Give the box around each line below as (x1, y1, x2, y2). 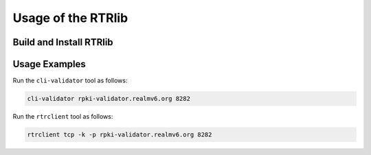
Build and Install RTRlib (12, 36, 113, 48)
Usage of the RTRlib (12, 10, 128, 25)
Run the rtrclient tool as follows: (12, 112, 113, 121)
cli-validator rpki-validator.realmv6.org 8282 (27, 95, 190, 103)
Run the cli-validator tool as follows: (12, 76, 128, 85)
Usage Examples (12, 58, 86, 70)
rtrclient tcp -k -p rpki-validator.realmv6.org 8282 (27, 131, 212, 139)
